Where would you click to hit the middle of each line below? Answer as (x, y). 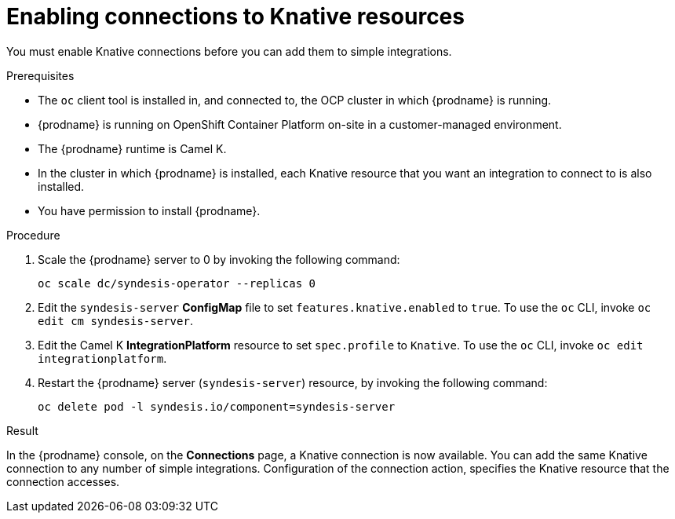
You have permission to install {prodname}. (149, 210)
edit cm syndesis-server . (115, 320)
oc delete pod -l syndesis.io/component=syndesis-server (217, 406)
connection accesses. (63, 481)
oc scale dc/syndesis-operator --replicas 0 (177, 283)
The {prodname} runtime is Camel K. (132, 148)
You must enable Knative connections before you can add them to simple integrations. (229, 51)
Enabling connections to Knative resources (235, 16)
